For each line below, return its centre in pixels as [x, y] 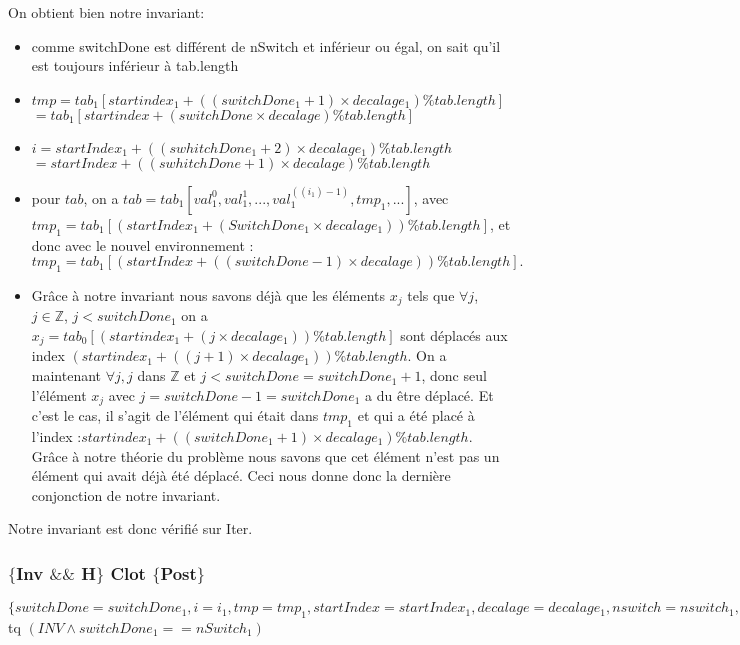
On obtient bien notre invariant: [106, 12]
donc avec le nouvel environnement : [142, 244]
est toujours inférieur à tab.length [135, 65]
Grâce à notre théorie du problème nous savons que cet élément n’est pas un [265, 455]
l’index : [56, 435]
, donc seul [454, 375]
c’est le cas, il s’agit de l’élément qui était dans [175, 415]
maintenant [66, 375]
